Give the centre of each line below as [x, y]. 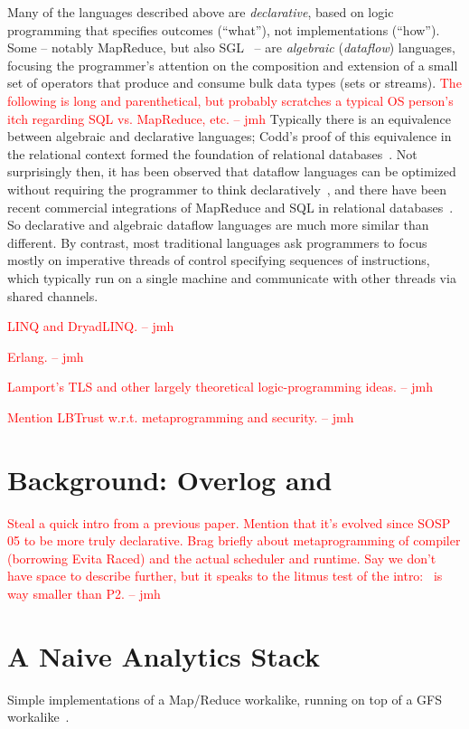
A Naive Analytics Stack [164, 655]
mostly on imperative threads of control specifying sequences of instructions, [219, 260]
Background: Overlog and [170, 479]
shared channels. [53, 295]
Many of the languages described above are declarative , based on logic [201, 12]
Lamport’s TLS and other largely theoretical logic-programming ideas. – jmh [220, 387]
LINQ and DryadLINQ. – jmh [91, 326]
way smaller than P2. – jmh [84, 593]
